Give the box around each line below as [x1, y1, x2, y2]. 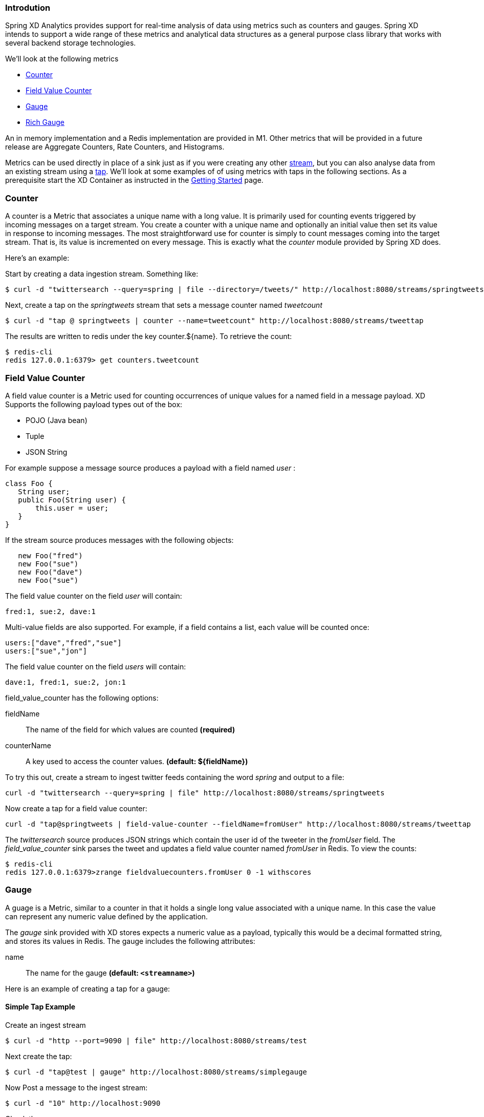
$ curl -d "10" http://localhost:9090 [5, 1099, 161, 1107]
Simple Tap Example [5, 1002, 76, 1011]
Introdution [5, 3, 51, 13]
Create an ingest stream [5, 1020, 86, 1029]
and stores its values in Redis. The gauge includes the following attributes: [5, 936, 255, 945]
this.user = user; [35, 503, 109, 512]
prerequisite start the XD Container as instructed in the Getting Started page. [5, 176, 263, 185]
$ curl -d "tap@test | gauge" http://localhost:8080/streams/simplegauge [5, 1067, 307, 1076]
